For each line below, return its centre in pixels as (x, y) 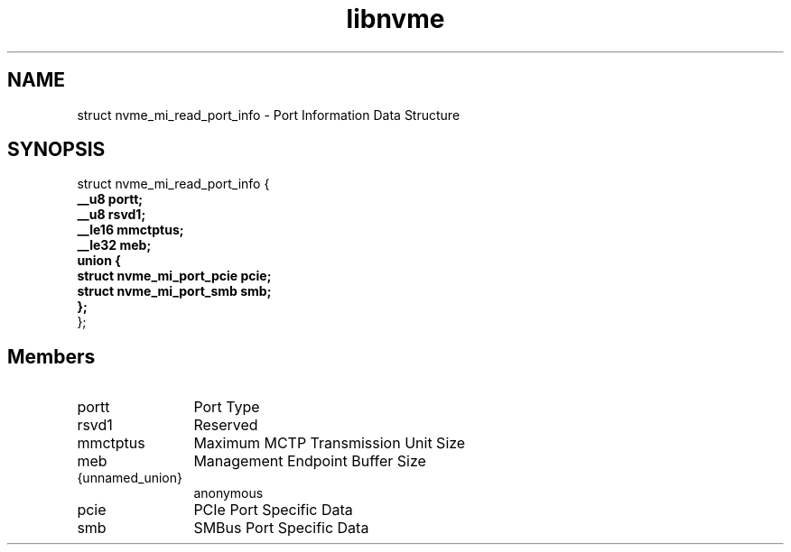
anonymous (228, 493)
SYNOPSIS (56, 150)
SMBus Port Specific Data (281, 528)
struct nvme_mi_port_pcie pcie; (174, 276)
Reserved (226, 425)
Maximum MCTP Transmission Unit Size (330, 443)
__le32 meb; (114, 245)
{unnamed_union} (130, 478)
